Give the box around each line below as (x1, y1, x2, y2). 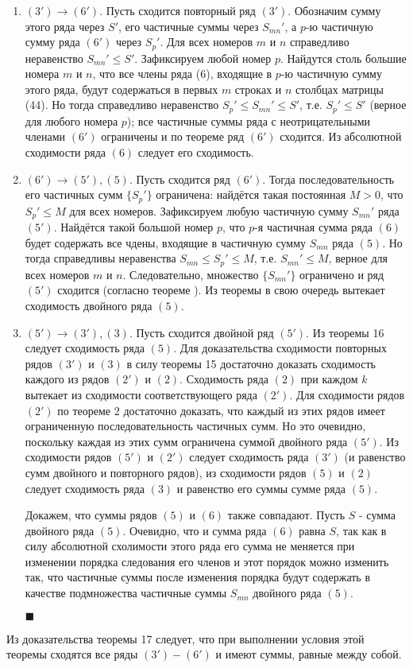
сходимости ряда (25, 144, 106, 161)
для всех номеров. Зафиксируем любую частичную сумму (69, 202, 349, 219)
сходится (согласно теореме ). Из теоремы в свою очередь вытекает (57, 282, 385, 298)
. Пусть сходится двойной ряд (129, 324, 274, 340)
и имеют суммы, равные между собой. (215, 646, 402, 662)
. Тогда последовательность (262, 170, 395, 187)
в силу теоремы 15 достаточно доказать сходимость (126, 355, 376, 371)
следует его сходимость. (137, 144, 254, 161)
